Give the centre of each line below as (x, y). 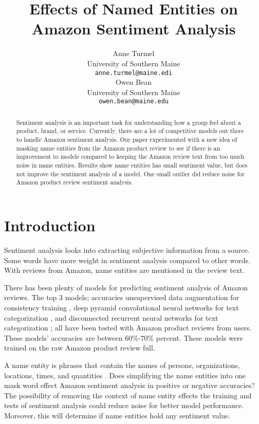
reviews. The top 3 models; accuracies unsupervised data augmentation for (122, 297)
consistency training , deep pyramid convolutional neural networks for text (122, 307)
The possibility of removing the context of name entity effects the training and (128, 395)
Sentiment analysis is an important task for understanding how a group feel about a (128, 122)
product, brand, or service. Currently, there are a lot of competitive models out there (130, 131)
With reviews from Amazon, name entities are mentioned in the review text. (124, 270)
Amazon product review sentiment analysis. (75, 182)
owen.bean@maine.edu (134, 102)
